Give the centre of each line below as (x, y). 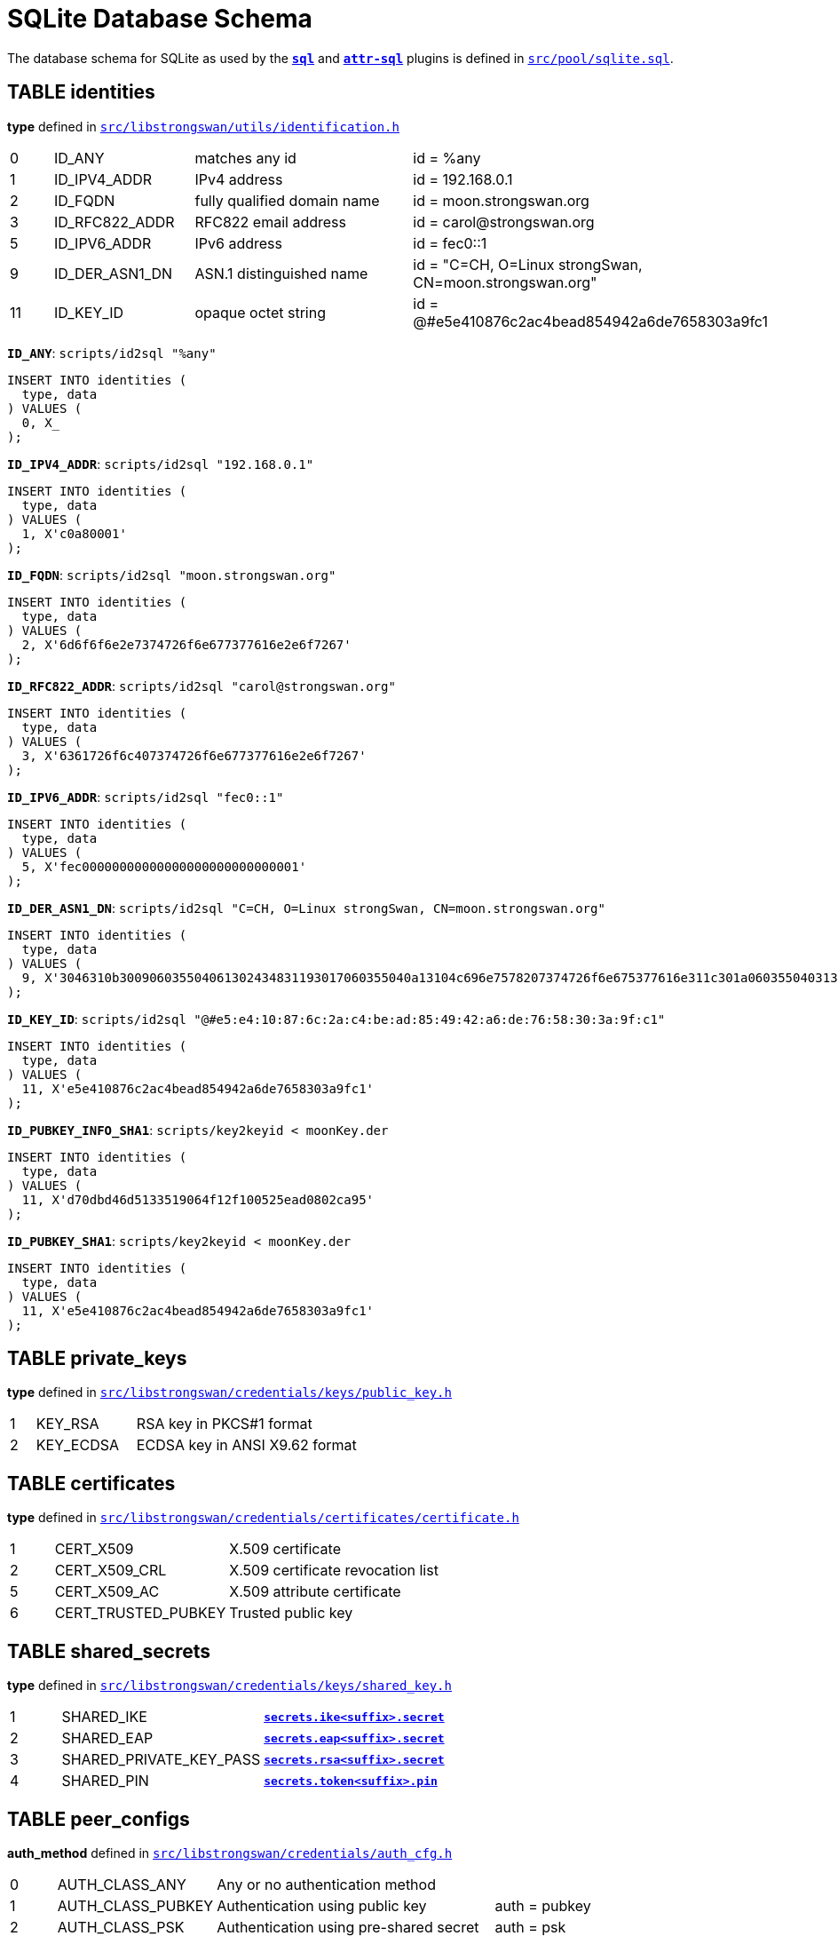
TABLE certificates (91, 1483)
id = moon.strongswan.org (501, 200)
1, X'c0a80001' (74, 533)
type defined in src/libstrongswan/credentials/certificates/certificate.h (263, 1518)
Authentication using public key (322, 1905)
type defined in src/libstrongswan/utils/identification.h (203, 126)
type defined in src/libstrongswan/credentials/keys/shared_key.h (229, 1686)
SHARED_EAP (107, 1738)
